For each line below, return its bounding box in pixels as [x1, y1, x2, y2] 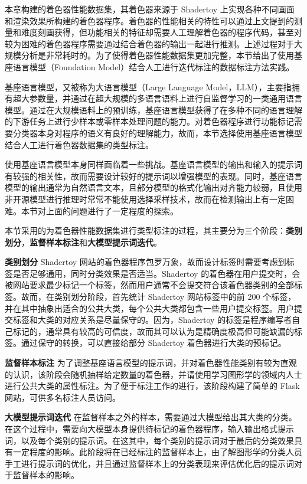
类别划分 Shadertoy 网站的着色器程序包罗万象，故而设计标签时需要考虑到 [5, 256, 286, 268]
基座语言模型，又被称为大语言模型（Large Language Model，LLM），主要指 [5, 80, 292, 93]
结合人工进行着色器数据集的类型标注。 [5, 138, 153, 151]
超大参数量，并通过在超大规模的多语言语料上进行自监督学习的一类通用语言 [12, 92, 302, 104]
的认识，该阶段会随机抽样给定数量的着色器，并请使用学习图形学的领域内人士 [5, 368, 302, 380]
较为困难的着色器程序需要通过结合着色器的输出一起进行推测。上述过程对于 [5, 37, 294, 50]
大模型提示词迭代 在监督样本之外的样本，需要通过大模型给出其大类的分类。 [5, 411, 297, 423]
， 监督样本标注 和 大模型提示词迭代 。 [21, 236, 162, 248]
